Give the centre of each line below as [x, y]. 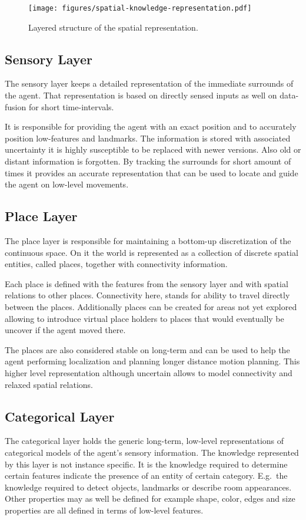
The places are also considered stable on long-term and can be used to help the [147, 349]
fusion [16, 106]
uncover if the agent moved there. [65, 330]
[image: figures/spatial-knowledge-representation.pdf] [140, 8]
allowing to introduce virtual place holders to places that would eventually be [144, 318]
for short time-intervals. [71, 106]
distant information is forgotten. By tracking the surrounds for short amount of [148, 161]
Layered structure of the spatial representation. [113, 27]
